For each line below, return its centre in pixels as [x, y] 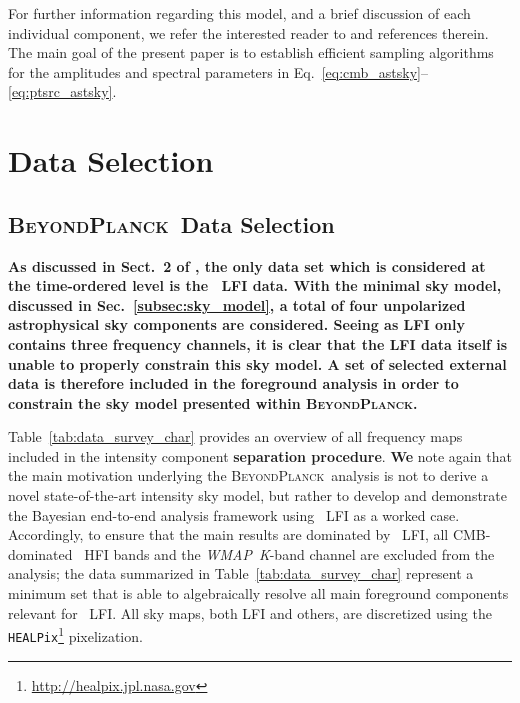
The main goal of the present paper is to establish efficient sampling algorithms [251, 52]
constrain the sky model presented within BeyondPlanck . [213, 402]
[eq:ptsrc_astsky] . [62, 91]
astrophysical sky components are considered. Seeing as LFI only [236, 324]
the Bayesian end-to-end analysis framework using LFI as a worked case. [234, 514]
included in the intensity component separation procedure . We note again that [260, 455]
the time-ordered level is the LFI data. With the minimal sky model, [255, 285]
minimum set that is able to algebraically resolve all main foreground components [258, 593]
